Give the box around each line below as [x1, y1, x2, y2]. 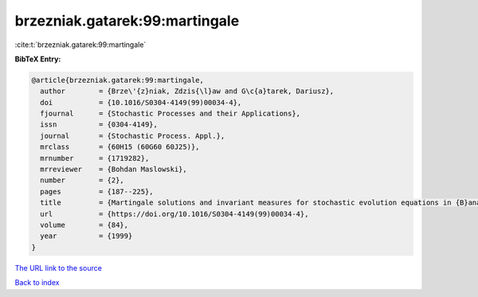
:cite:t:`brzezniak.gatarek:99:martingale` [14, 40, 147, 49]
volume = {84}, [40, 221, 129, 229]
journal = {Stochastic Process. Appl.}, [40, 131, 225, 140]
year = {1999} [40, 232, 133, 240]
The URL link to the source [14, 263, 103, 272]
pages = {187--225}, [40, 187, 155, 196]
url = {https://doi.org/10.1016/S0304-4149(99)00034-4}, [40, 209, 309, 218]
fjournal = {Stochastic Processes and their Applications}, [40, 109, 301, 119]
